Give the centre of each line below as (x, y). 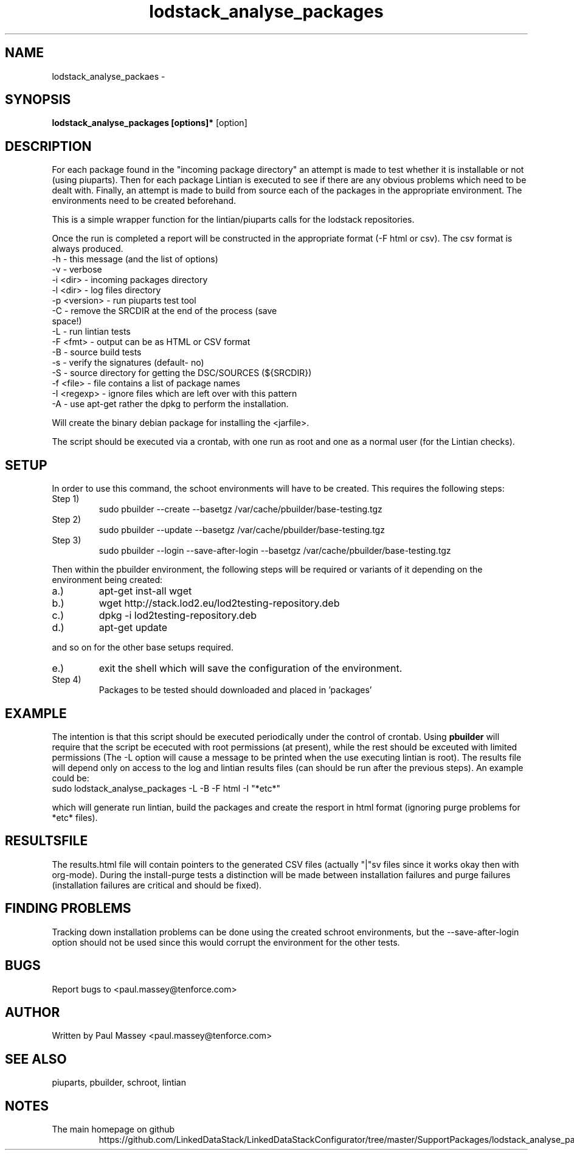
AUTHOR (33, 1012)
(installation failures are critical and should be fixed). (157, 885)
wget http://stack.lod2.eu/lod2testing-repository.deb (219, 603)
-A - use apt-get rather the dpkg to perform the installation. (170, 404)
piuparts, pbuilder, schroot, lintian (119, 1083)
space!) (67, 321)
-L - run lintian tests (91, 332)
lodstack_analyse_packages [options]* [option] (150, 123)
